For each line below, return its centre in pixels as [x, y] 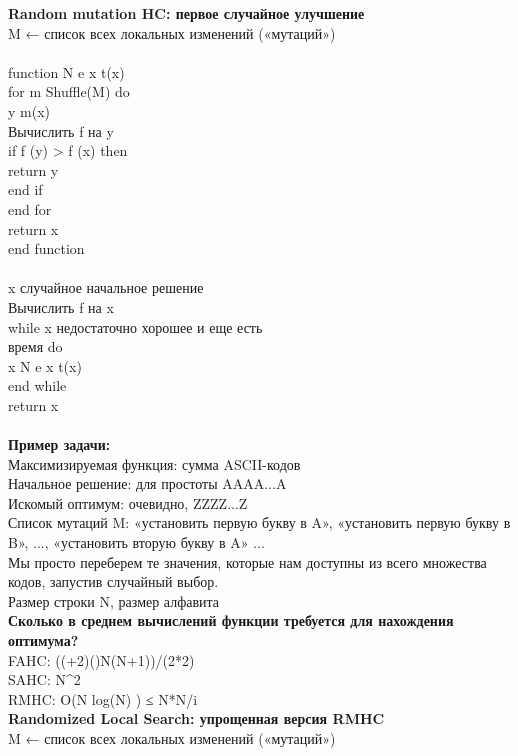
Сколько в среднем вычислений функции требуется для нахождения [231, 620]
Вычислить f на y [61, 130]
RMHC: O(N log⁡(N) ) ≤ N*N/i [103, 698]
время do [35, 346]
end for [30, 208]
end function [46, 248]
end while [37, 385]
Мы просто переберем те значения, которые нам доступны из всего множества [247, 561]
